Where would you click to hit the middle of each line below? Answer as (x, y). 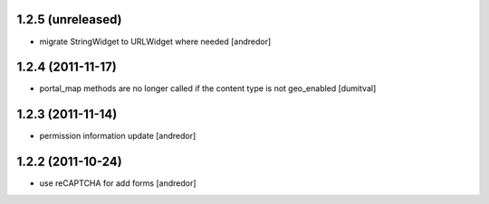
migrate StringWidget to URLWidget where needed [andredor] (155, 42)
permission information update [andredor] (118, 136)
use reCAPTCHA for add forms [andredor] (118, 183)
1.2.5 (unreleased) (69, 19)
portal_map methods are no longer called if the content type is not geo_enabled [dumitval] (208, 88)
